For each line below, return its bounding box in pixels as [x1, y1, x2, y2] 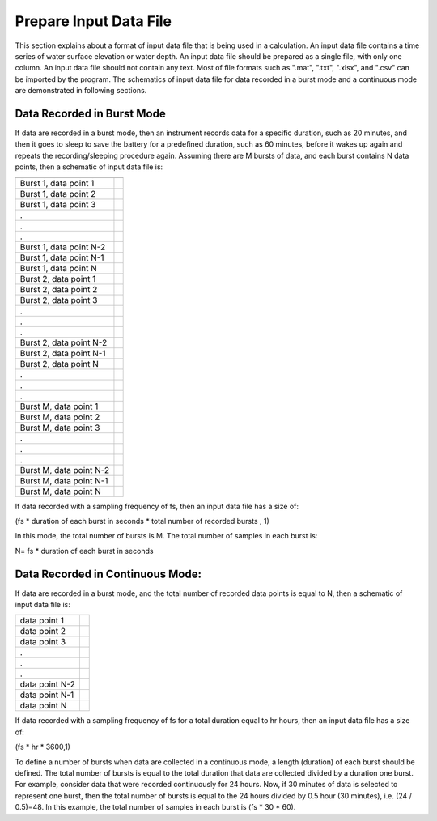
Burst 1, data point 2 [19, 188, 96, 199]
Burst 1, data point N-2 [19, 241, 106, 253]
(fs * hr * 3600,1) [15, 742, 70, 752]
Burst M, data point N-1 [19, 474, 108, 486]
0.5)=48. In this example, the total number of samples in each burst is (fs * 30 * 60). [15, 802, 296, 812]
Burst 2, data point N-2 [19, 337, 108, 348]
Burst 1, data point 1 [19, 177, 95, 189]
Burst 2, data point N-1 [19, 347, 106, 359]
